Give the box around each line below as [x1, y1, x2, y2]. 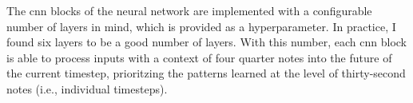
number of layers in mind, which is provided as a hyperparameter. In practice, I [6, 18, 396, 34]
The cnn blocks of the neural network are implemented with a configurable [6, 2, 372, 18]
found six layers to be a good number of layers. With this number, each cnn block [6, 34, 407, 50]
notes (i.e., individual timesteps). [6, 80, 168, 97]
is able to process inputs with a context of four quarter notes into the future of [6, 49, 392, 65]
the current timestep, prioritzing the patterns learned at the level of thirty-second [6, 65, 406, 81]
